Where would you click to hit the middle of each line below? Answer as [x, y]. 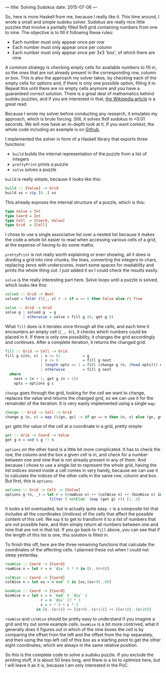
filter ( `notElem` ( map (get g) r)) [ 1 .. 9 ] [95, 499]
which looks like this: [26, 285]
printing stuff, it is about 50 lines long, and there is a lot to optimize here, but [83, 660]
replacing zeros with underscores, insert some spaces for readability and [80, 265]
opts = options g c [34, 383]
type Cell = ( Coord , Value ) [35, 220]
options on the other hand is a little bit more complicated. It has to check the [83, 450]
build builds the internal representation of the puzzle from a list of [80, 154]
